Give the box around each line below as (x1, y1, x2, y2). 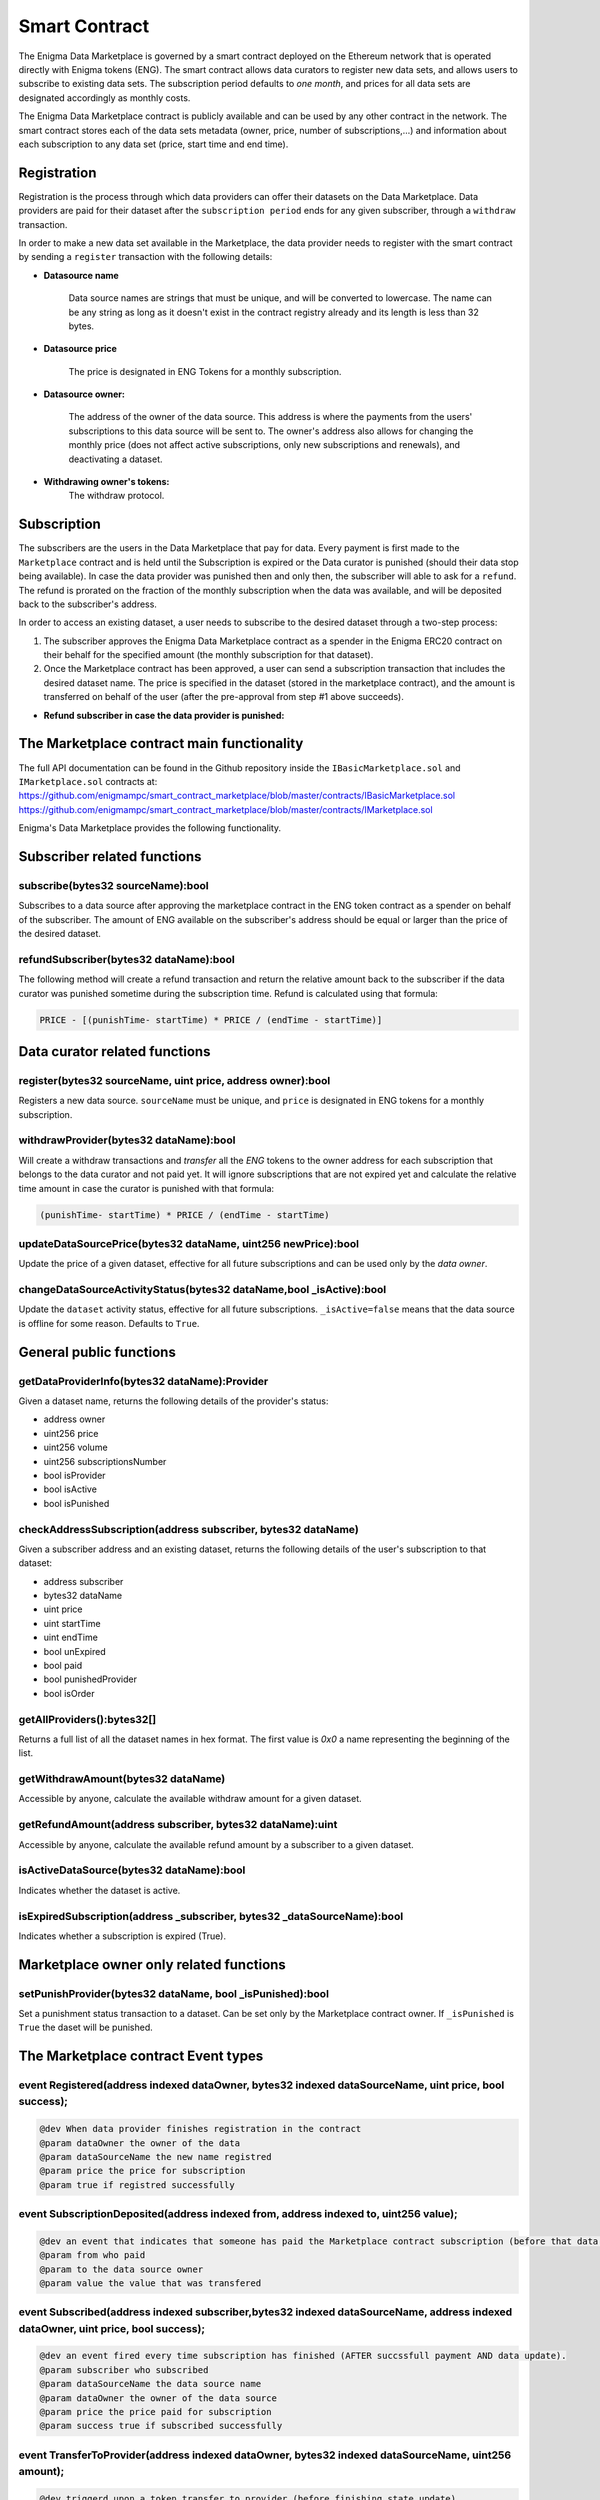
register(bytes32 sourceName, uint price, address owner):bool (18, 1073, 331, 1087)
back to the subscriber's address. (18, 598, 157, 610)
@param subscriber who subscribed (39, 2364, 209, 2375)
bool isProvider (43, 1469, 106, 1481)
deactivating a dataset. (68, 453, 164, 465)
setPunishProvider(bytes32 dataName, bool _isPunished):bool (18, 1986, 330, 2000)
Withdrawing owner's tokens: (43, 476, 170, 488)
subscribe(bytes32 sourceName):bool (18, 878, 209, 892)
